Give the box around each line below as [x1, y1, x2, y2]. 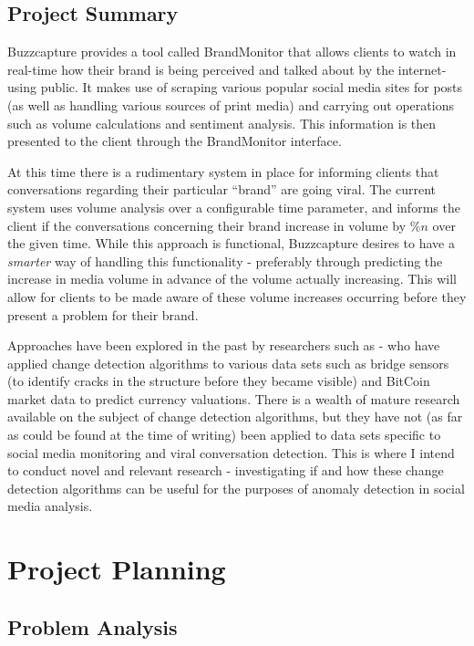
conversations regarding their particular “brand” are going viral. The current [7, 180, 437, 199]
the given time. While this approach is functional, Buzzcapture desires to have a [7, 234, 455, 253]
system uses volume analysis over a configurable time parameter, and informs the [7, 197, 460, 216]
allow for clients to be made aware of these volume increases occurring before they [7, 287, 467, 306]
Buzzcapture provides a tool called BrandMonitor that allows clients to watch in [7, 42, 457, 61]
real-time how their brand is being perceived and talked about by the [7, 59, 395, 78]
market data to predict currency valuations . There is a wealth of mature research [7, 389, 460, 408]
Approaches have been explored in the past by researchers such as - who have [7, 336, 440, 355]
